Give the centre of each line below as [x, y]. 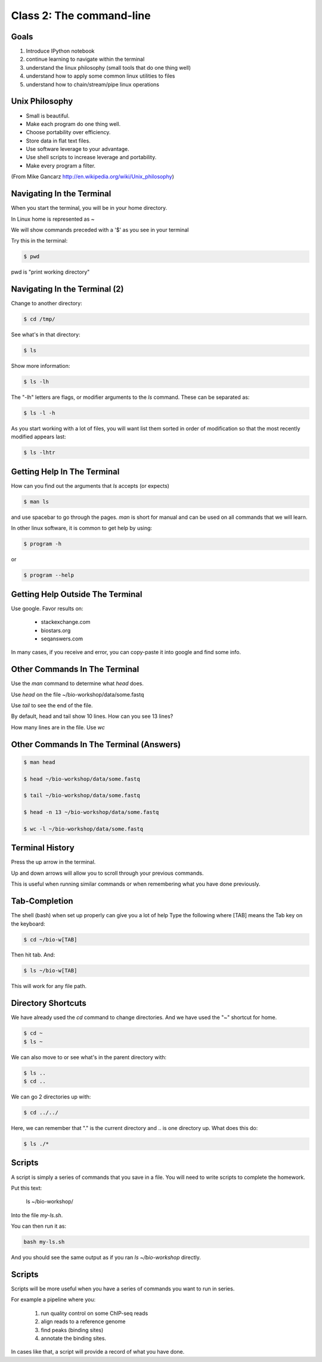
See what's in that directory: [46, 335]
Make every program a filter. [61, 165]
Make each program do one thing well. [73, 124]
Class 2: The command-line [81, 16]
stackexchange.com [66, 622]
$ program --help [49, 575]
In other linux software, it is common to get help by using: [81, 528]
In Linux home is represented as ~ [53, 219]
